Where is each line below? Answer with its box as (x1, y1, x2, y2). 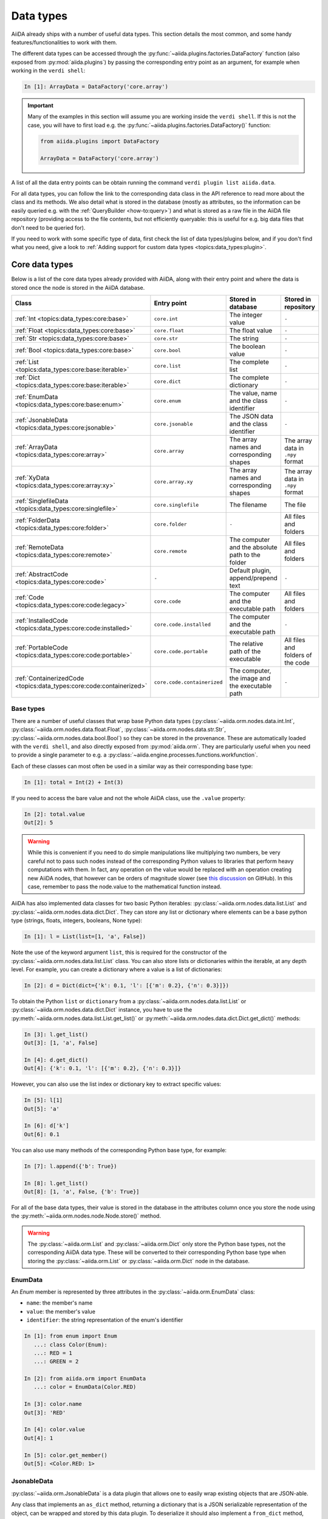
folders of (284, 651, 312, 659)
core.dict (154, 378, 182, 385)
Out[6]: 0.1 (24, 1131, 60, 1137)
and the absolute (229, 543, 278, 552)
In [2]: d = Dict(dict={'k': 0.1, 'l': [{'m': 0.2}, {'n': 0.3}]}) (24, 982, 230, 989)
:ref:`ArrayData (15, 443, 58, 451)
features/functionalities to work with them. (11, 38, 118, 46)
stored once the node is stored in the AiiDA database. (11, 284, 145, 291)
